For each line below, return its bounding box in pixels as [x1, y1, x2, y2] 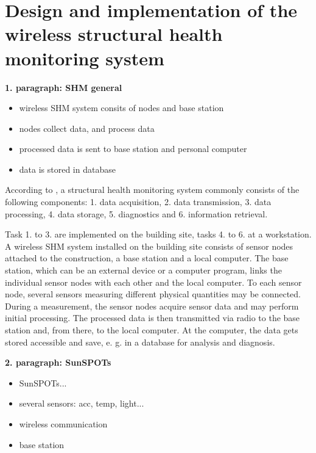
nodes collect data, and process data [19, 121, 155, 134]
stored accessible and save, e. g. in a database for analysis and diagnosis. [5, 335, 275, 348]
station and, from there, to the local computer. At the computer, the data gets [5, 324, 298, 336]
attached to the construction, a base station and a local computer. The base [5, 252, 289, 264]
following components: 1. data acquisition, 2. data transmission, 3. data [5, 195, 272, 208]
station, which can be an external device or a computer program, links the [5, 264, 282, 277]
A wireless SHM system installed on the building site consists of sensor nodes [5, 239, 293, 252]
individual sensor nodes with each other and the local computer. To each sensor [5, 275, 302, 288]
